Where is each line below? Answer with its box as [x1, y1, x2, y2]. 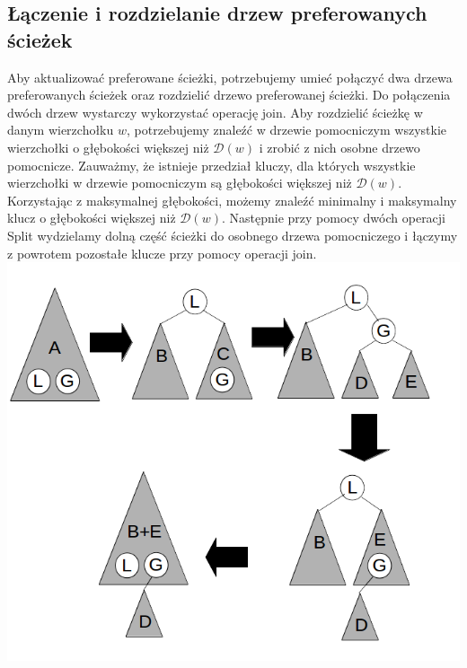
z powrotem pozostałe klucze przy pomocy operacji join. [7, 243, 317, 262]
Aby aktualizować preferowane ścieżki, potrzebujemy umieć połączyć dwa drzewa [7, 67, 453, 86]
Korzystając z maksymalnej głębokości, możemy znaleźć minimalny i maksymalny [7, 190, 457, 209]
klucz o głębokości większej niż [7, 208, 176, 227]
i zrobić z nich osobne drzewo [259, 137, 420, 156]
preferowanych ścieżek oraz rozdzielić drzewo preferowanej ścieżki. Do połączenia [7, 85, 451, 104]
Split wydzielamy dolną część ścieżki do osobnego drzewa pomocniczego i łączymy [7, 225, 458, 244]
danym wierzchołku [7, 120, 114, 139]
